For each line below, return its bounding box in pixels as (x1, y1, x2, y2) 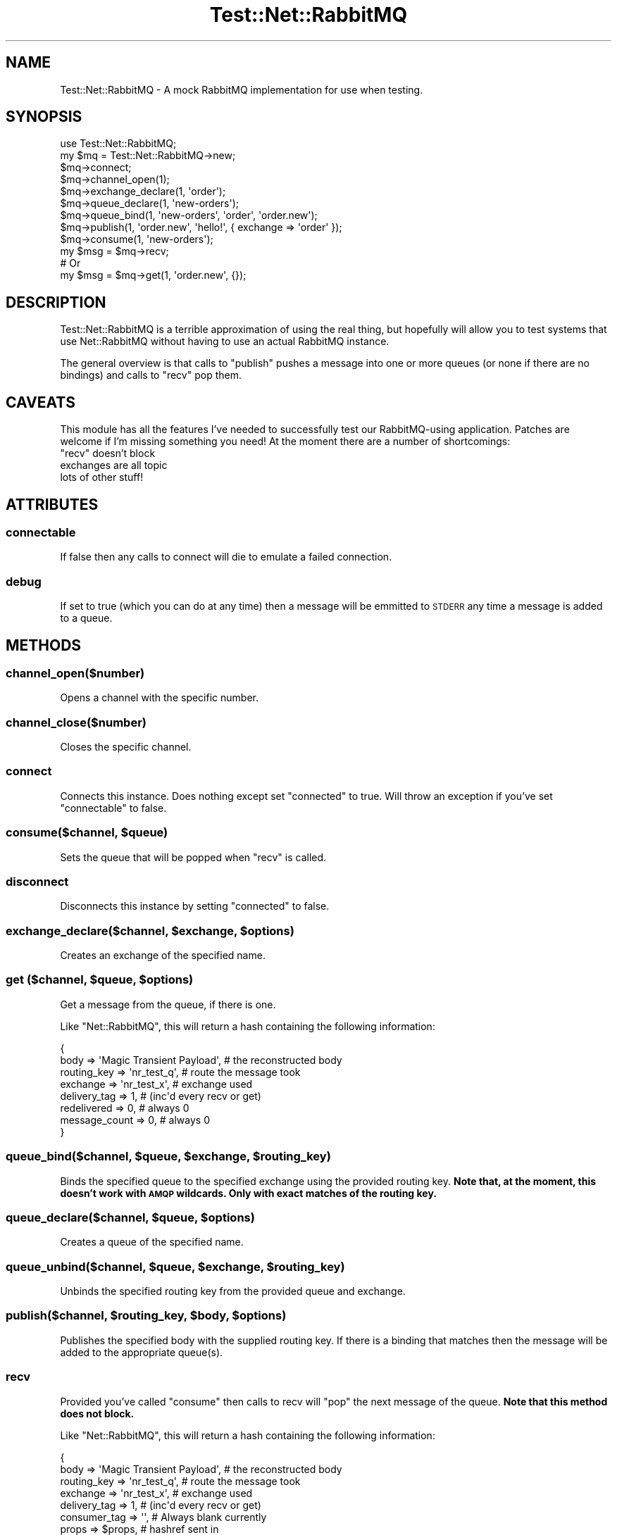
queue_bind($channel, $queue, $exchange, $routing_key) (6, 1149, 331, 1164)
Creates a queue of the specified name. (60, 1236, 244, 1248)
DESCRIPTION (6, 293, 106, 311)
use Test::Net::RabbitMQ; (60, 137, 177, 150)
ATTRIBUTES (6, 495, 99, 513)
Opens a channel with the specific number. (60, 691, 258, 704)
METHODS (6, 636, 82, 654)
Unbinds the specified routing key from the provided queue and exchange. (60, 1285, 406, 1298)
